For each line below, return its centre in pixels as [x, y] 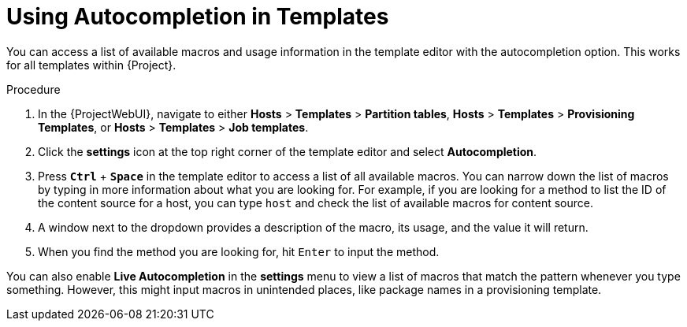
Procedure [33, 89]
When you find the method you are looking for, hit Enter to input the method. [239, 251]
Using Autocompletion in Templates [198, 17]
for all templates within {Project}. [91, 65]
